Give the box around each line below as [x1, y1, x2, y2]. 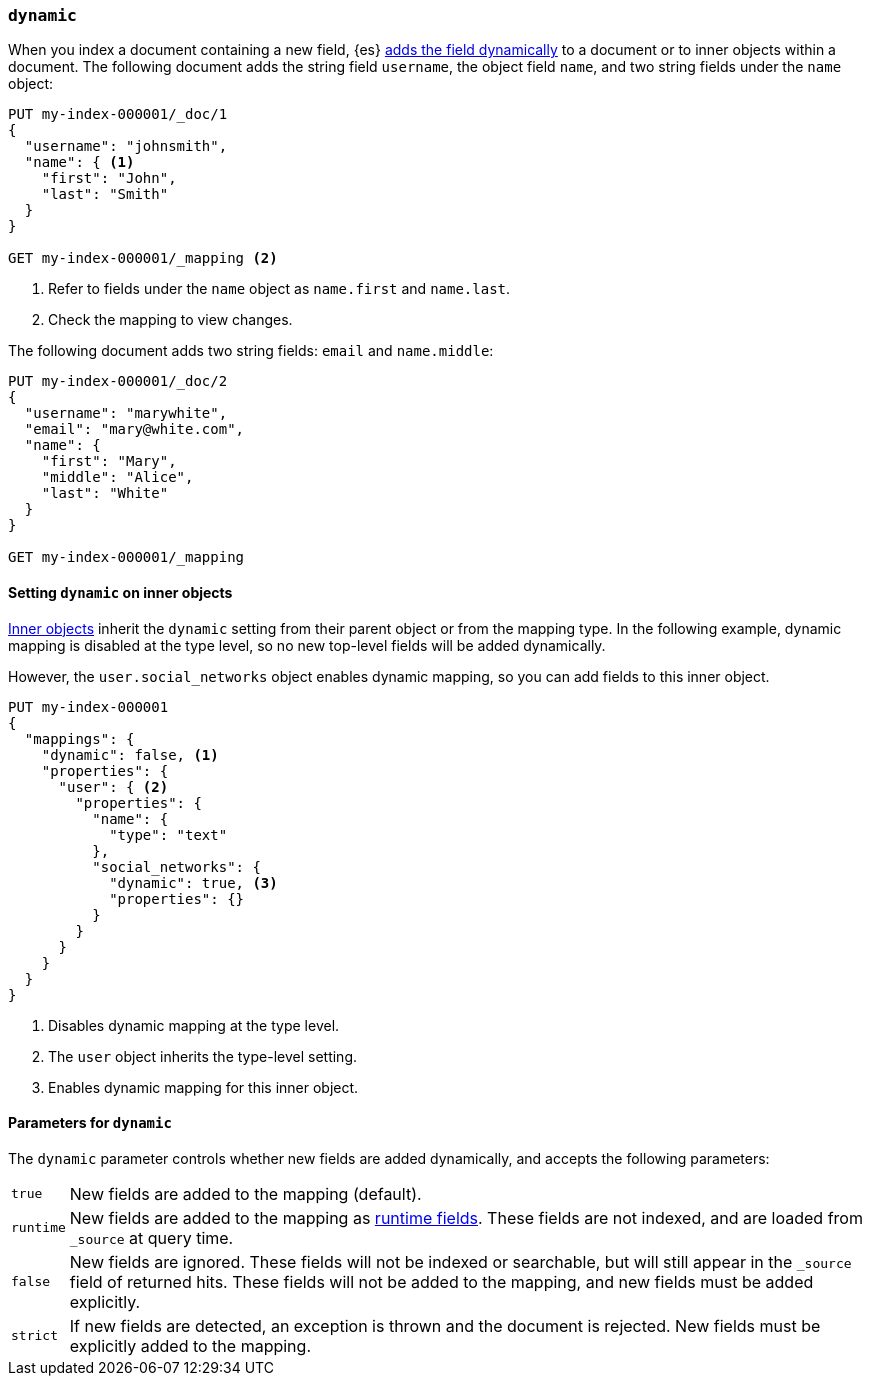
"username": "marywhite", [24, 405, 228, 422]
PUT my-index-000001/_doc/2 [8, 373, 228, 390]
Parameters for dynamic [8, 1114, 172, 1132]
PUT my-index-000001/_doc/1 [8, 106, 228, 123]
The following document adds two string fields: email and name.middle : [8, 342, 494, 360]
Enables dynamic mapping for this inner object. [48, 1078, 359, 1096]
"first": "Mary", [41, 453, 177, 470]
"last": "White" [41, 485, 169, 502]
